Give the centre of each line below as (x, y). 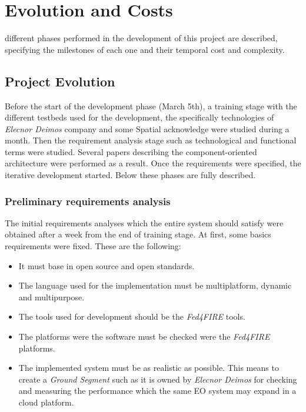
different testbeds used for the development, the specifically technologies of (139, 117)
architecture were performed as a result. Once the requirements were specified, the (153, 163)
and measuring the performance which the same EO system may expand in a (157, 391)
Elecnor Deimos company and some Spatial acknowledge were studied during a (147, 128)
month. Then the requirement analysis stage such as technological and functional (151, 140)
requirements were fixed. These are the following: (93, 246)
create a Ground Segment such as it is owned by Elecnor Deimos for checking (158, 379)
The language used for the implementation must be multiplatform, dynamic (155, 285)
